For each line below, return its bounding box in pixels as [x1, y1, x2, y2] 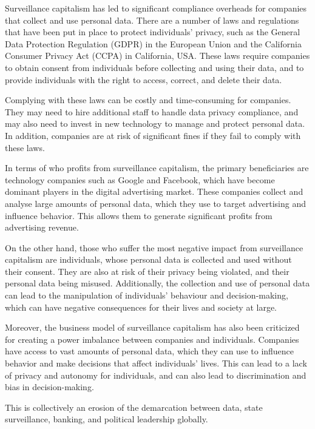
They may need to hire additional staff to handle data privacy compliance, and [5, 105, 299, 118]
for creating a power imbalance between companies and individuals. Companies [5, 333, 299, 345]
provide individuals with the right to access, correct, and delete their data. [5, 73, 282, 86]
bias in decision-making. [5, 380, 94, 393]
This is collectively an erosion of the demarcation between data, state [5, 400, 263, 413]
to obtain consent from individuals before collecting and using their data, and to [5, 61, 304, 73]
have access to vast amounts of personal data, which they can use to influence [5, 345, 294, 357]
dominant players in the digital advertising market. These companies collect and [5, 185, 303, 198]
